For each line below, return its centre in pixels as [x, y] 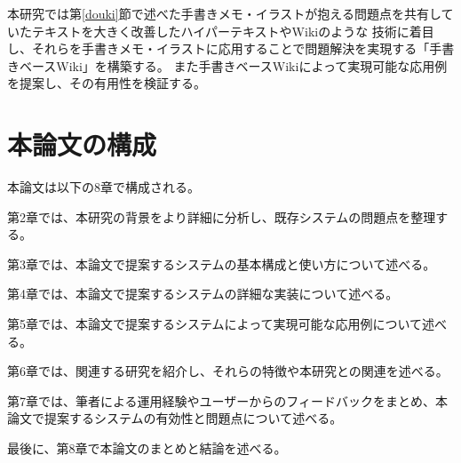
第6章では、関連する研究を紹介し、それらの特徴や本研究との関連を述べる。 [228, 371]
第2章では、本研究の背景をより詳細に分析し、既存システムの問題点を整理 [222, 216]
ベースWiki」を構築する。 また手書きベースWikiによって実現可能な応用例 [233, 65]
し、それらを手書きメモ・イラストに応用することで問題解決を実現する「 [219, 48]
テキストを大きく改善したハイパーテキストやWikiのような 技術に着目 [233, 31]
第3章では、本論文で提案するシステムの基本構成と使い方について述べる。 [222, 263]
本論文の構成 [82, 144]
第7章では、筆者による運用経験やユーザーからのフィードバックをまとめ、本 [228, 400]
